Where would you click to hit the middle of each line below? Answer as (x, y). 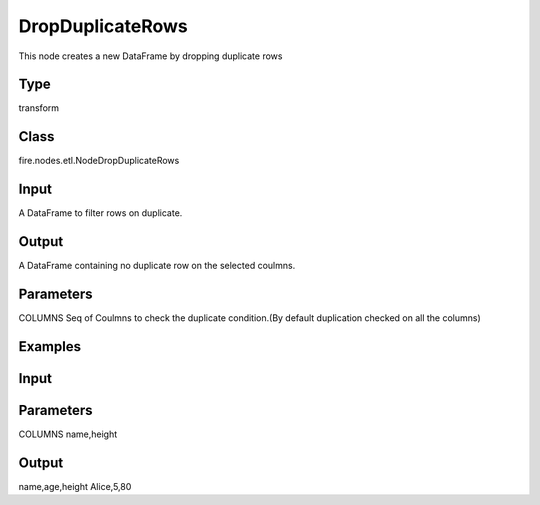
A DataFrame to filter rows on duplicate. (100, 213)
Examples (50, 346)
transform (39, 108)
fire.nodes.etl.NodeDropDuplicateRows (99, 161)
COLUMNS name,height (68, 434)
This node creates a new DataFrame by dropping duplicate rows (150, 56)
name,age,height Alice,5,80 (75, 486)
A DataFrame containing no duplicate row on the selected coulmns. (157, 266)
